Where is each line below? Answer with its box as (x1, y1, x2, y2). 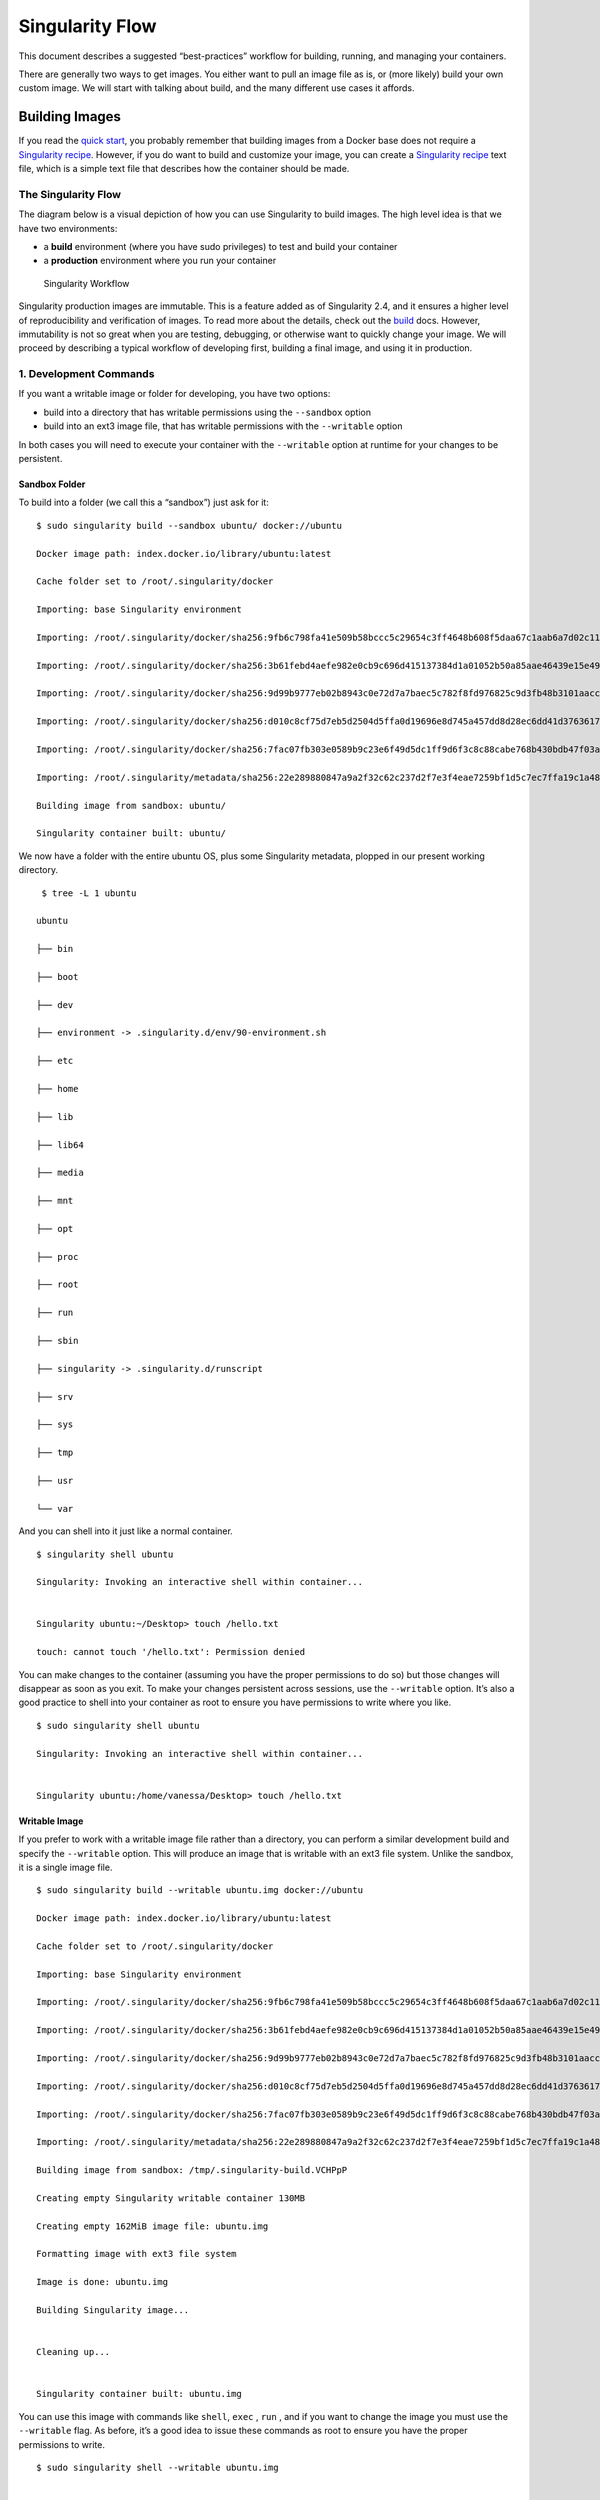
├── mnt (36, 1195, 74, 1207)
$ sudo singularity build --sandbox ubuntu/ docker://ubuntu (36, 520, 342, 531)
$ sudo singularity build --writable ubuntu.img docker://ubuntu (36, 1885, 364, 1896)
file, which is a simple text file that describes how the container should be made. (18, 163, 350, 175)
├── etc (36, 1055, 74, 1067)
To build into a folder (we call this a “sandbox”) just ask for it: (18, 496, 269, 509)
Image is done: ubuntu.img (36, 2276, 169, 2288)
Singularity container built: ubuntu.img (36, 2388, 242, 2400)
